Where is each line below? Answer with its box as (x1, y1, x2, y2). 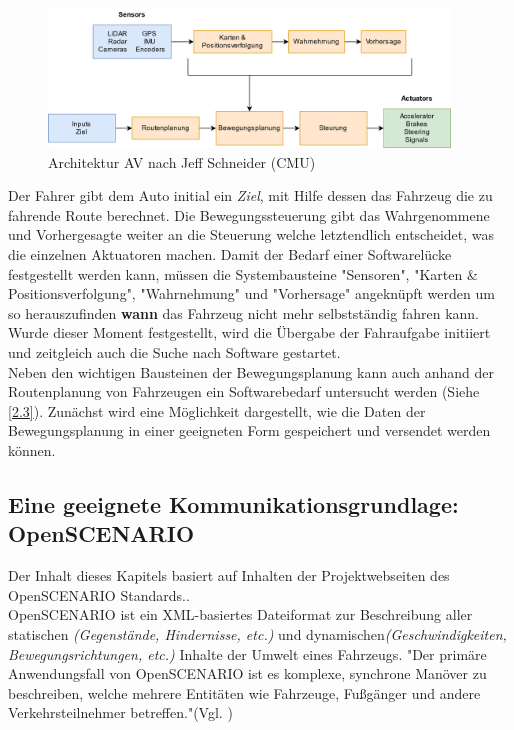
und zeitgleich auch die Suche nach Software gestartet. (8, 341, 341, 362)
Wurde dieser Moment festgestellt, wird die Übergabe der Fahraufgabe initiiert (8, 322, 491, 343)
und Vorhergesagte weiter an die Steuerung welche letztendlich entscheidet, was (8, 224, 495, 245)
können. (8, 439, 56, 460)
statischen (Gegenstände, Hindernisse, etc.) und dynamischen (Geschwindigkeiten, (8, 623, 507, 644)
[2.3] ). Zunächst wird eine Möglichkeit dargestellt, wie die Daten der (8, 400, 426, 421)
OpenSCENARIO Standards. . (8, 584, 190, 605)
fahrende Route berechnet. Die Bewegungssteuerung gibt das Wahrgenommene (8, 204, 490, 225)
